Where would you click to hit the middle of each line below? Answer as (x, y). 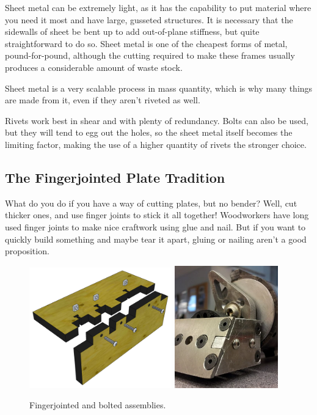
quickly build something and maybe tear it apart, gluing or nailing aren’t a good (156, 239)
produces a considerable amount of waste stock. (94, 67)
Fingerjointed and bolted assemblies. (98, 405)
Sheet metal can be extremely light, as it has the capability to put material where (158, 7)
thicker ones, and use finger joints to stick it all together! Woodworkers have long (157, 215)
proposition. (27, 251)
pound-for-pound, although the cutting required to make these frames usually (150, 55)
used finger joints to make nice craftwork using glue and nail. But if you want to (155, 226)
